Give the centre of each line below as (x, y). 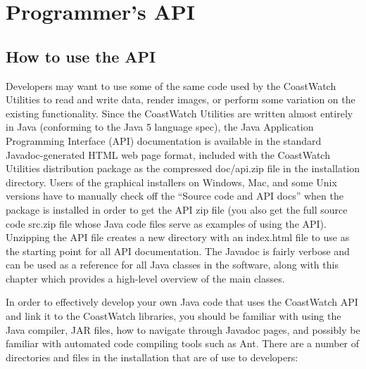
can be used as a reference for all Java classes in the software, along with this (172, 265)
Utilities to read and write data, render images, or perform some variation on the (181, 99)
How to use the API (81, 56)
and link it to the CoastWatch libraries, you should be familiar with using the (173, 316)
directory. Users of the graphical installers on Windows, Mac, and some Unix (171, 182)
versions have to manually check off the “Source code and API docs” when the (175, 196)
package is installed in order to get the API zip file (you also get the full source (177, 209)
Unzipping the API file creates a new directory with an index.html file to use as (178, 237)
